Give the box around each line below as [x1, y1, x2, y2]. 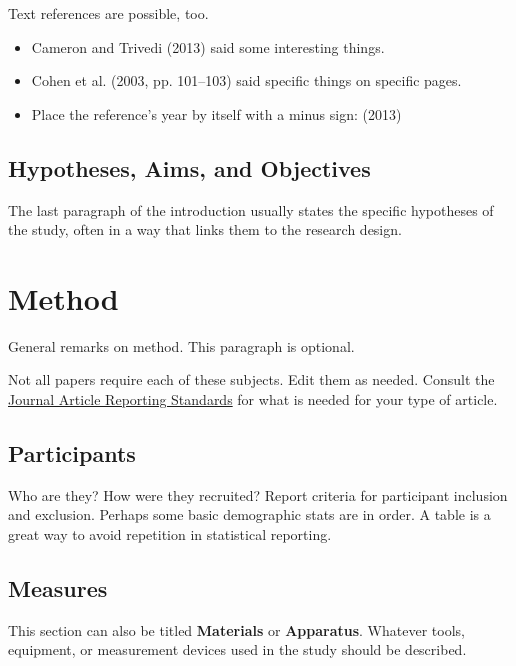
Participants [8, 438, 136, 469]
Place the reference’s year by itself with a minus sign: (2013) [31, 103, 402, 124]
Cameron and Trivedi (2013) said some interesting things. [31, 36, 385, 57]
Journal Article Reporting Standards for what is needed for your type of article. [8, 389, 498, 410]
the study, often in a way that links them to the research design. [8, 219, 402, 240]
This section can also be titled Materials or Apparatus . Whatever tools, [8, 619, 465, 640]
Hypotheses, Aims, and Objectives [8, 152, 371, 183]
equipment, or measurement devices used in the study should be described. [8, 639, 467, 660]
